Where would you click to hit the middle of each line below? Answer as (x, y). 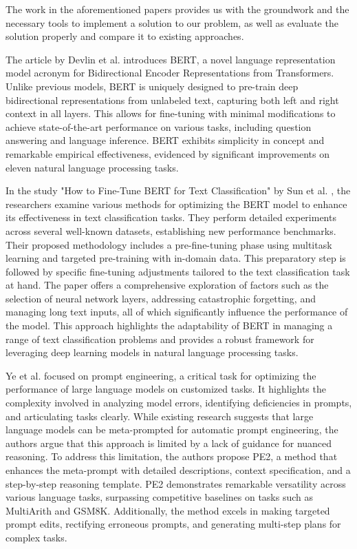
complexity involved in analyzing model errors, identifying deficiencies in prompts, (179, 403)
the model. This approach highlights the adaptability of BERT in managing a (169, 325)
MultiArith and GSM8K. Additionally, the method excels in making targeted (168, 510)
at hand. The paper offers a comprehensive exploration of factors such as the (167, 285)
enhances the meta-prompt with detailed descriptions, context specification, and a (178, 470)
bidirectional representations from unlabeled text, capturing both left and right (172, 100)
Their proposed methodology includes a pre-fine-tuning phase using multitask (169, 244)
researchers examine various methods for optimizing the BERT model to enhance (176, 204)
